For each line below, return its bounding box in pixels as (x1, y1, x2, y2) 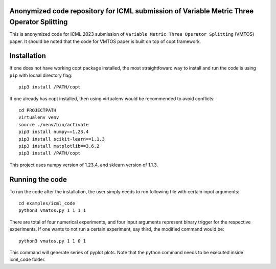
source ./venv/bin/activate (18, 122, 89, 127)
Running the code (9, 175, 67, 184)
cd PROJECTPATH (18, 107, 57, 113)
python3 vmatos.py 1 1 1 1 (18, 208, 86, 213)
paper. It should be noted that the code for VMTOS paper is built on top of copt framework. (9, 38, 201, 44)
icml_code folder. (9, 256, 46, 263)
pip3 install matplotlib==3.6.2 (18, 143, 100, 149)
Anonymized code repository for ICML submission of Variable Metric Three (9, 7, 254, 15)
